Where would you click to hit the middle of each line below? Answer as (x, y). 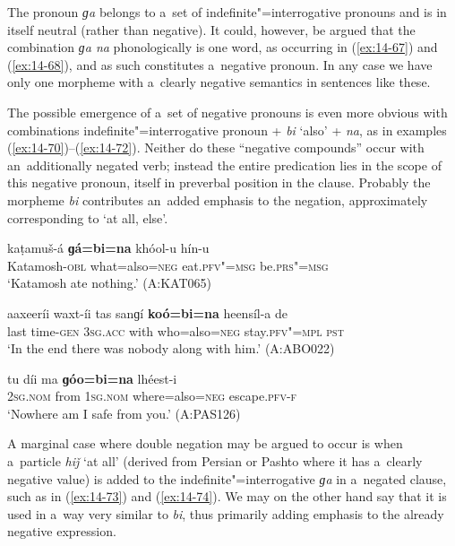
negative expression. (62, 531)
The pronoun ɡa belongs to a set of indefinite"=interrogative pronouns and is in (227, 12)
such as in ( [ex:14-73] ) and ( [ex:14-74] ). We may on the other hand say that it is (227, 496)
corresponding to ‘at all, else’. (88, 217)
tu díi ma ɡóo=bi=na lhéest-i (92, 378)
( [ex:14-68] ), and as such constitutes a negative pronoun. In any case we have (220, 64)
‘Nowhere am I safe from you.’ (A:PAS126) (124, 413)
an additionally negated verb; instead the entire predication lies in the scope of (224, 165)
